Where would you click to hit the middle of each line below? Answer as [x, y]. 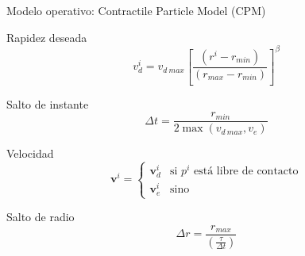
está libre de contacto [246, 172]
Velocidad [30, 153]
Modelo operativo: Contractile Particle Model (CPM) [136, 10]
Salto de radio [41, 217]
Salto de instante [48, 103]
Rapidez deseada [47, 37]
